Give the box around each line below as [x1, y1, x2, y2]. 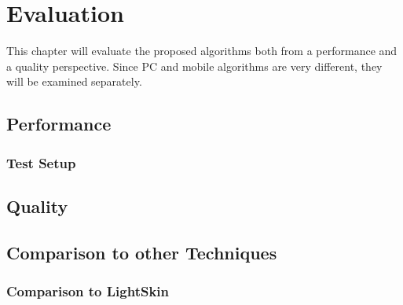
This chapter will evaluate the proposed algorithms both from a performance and [6, 42, 398, 59]
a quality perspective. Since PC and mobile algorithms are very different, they [6, 57, 383, 74]
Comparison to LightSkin [6, 281, 170, 301]
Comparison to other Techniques [6, 240, 277, 264]
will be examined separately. [6, 73, 142, 90]
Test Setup [6, 152, 76, 172]
